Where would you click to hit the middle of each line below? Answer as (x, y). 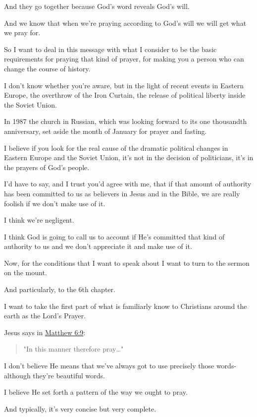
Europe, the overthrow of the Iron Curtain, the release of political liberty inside (125, 95)
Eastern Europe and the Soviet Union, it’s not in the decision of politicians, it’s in (129, 157)
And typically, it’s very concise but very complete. (80, 408)
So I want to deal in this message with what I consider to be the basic (110, 49)
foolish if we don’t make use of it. (55, 203)
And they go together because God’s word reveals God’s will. (97, 6)
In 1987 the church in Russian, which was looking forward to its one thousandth (126, 121)
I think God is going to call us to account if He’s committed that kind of (114, 236)
